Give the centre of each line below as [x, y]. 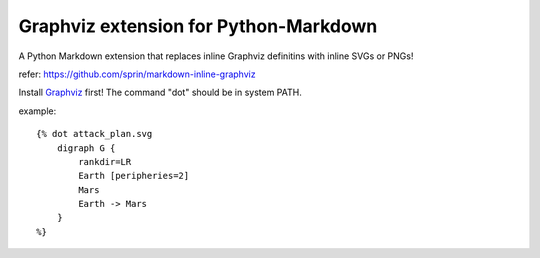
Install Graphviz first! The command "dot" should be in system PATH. [160, 92]
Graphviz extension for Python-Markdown [198, 26]
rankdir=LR [105, 161]
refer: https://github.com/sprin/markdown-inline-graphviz [137, 74]
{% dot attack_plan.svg [94, 134]
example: [37, 111]
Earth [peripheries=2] [134, 176]
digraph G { [86, 148]
